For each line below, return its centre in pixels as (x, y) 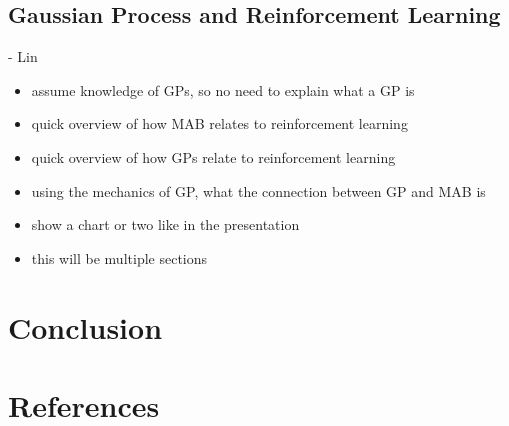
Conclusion (85, 326)
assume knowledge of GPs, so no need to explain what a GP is (223, 89)
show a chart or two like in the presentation (165, 224)
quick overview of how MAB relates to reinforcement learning (219, 123)
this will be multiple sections (119, 257)
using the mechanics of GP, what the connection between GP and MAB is (258, 190)
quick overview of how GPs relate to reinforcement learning (213, 156)
